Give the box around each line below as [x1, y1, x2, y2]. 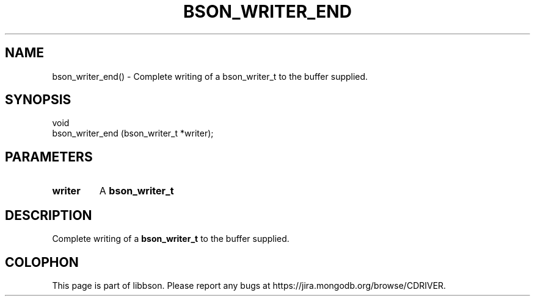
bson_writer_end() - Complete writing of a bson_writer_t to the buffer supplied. [52, 71, 368, 82]
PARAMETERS [5, 149, 93, 165]
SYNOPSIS [5, 92, 71, 108]
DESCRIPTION [5, 207, 92, 223]
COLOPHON [5, 254, 79, 270]
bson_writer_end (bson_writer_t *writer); [52, 128, 214, 139]
